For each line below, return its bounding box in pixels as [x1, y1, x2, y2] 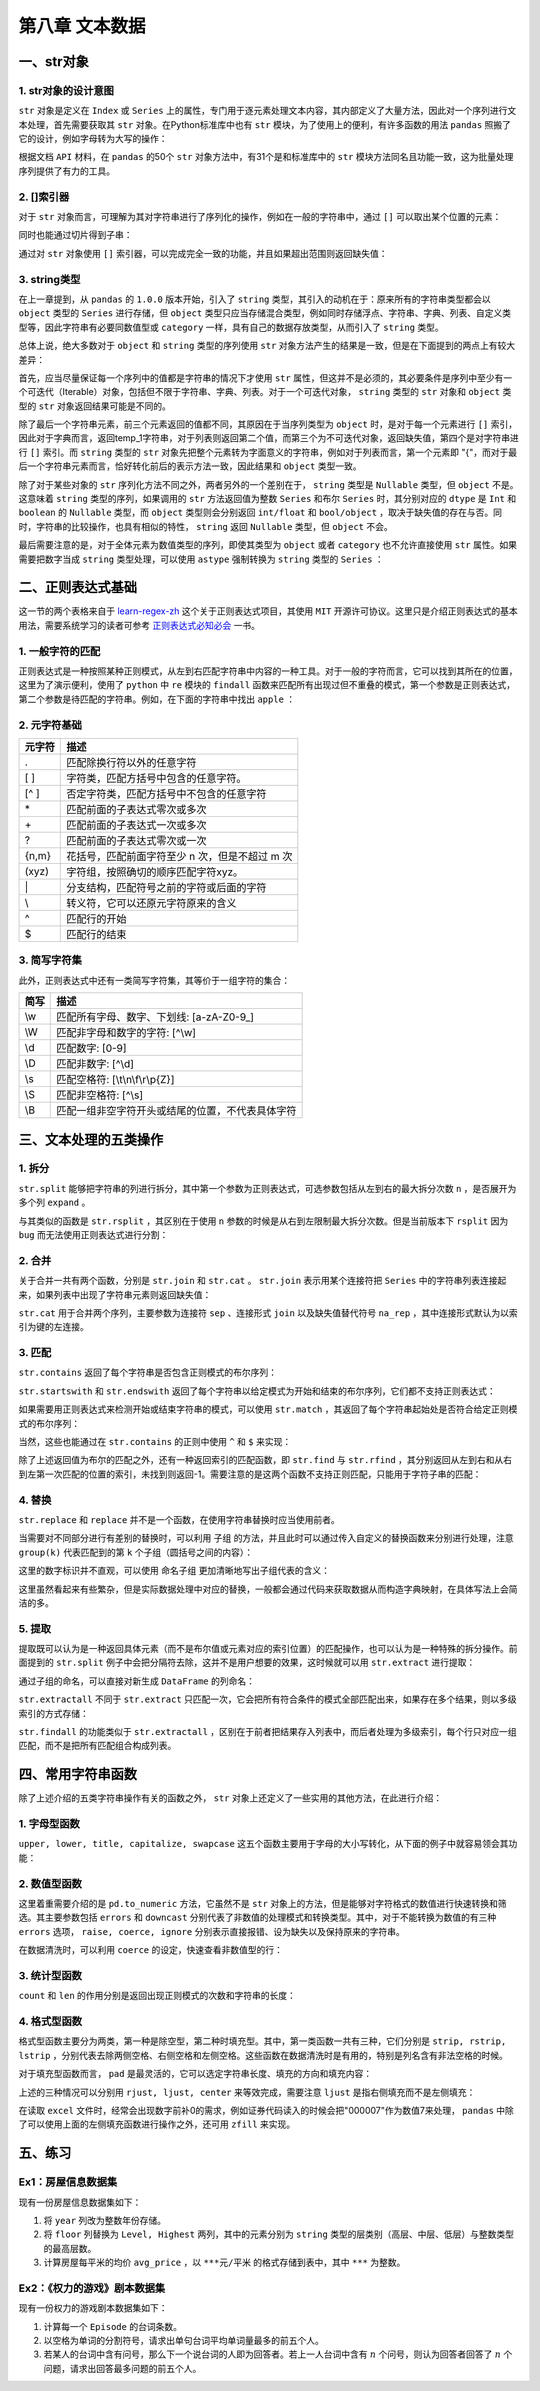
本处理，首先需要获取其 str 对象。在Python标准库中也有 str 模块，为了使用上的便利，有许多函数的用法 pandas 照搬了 [18, 118, 512, 130]
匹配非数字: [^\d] [56, 1057, 135, 1071]
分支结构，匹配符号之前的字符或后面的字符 [66, 880, 267, 894]
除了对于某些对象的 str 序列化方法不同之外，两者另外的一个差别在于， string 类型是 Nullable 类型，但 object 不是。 [18, 478, 519, 490]
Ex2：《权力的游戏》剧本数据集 [18, 2281, 166, 2295]
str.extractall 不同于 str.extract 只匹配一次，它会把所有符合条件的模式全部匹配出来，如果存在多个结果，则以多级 [18, 1693, 517, 1705]
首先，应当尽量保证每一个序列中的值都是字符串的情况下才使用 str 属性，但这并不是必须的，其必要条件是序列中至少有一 [18, 371, 513, 384]
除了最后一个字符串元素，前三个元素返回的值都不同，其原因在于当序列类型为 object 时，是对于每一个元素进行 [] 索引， [18, 418, 518, 430]
